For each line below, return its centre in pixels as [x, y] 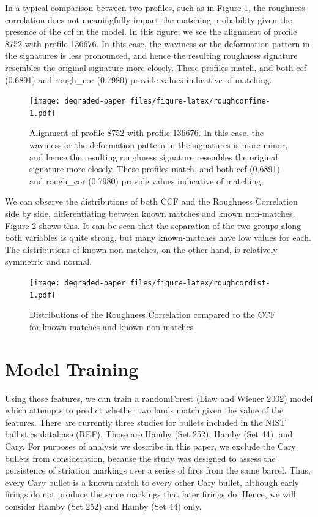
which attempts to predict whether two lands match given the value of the [144, 410]
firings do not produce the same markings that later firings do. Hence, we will [150, 494]
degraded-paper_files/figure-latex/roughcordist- [167, 283]
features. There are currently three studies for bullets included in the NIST [146, 422]
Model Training [72, 368]
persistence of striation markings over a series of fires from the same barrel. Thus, [158, 470]
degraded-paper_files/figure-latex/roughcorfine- [167, 101]
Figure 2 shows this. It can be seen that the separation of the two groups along [153, 225]
